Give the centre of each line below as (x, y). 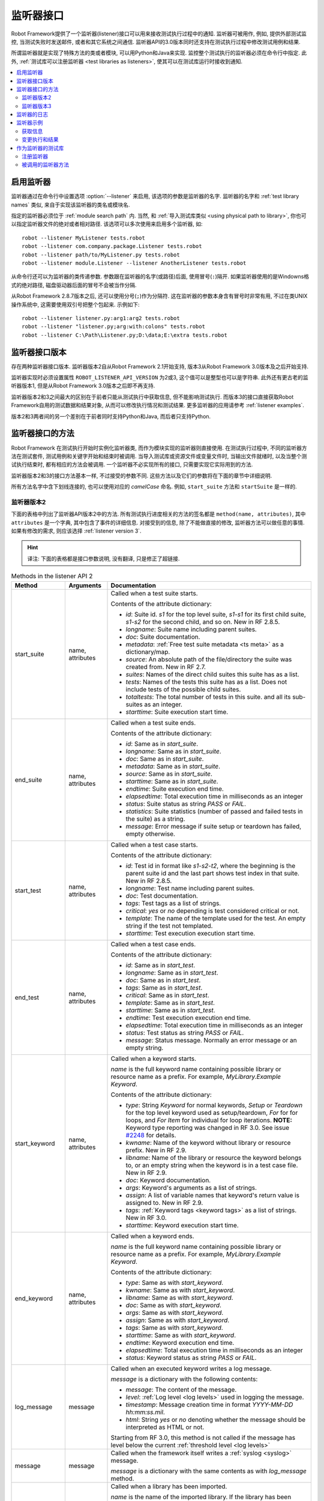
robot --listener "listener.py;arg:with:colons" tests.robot (113, 327)
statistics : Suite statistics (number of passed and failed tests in (214, 811)
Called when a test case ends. (153, 944)
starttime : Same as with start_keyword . (181, 1335)
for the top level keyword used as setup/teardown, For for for (212, 1113)
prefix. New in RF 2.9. (156, 1150)
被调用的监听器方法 (45, 165)
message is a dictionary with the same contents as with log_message (209, 1471)
